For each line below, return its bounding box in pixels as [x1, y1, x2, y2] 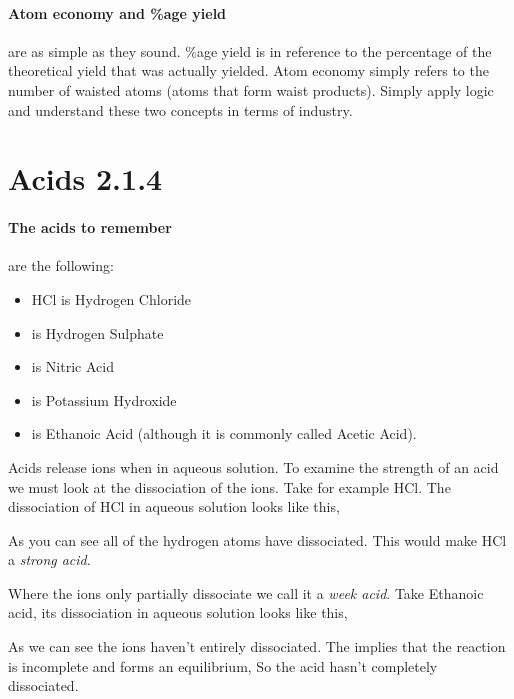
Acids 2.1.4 [8, 158, 163, 199]
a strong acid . [8, 549, 91, 570]
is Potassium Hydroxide [31, 389, 177, 410]
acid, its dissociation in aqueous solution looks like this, [8, 602, 348, 623]
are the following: [8, 255, 114, 276]
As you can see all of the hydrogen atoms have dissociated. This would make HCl [8, 529, 507, 550]
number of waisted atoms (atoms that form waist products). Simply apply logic [8, 79, 494, 100]
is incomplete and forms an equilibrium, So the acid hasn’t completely [8, 655, 438, 676]
